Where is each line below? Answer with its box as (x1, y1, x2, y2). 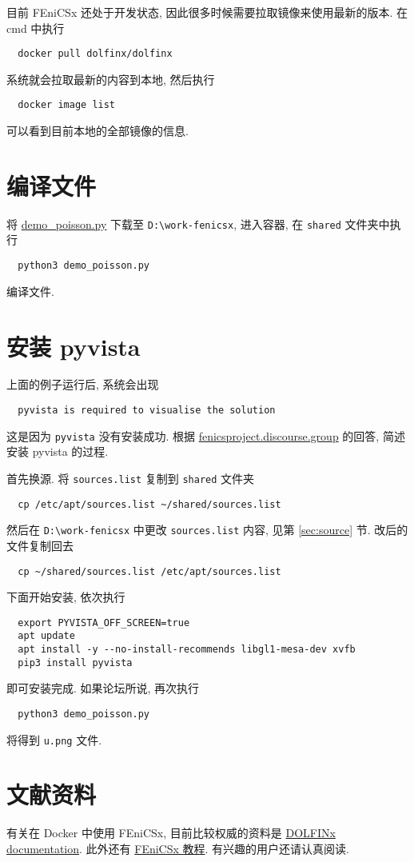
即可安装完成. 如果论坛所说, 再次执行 (6, 680, 200, 696)
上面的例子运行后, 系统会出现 (6, 376, 159, 393)
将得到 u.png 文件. (6, 731, 102, 748)
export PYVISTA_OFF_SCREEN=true (18, 617, 190, 629)
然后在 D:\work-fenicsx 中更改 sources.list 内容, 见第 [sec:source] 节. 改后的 (6, 521, 408, 538)
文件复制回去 (6, 537, 74, 553)
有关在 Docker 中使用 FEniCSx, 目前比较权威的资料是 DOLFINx (6, 824, 336, 841)
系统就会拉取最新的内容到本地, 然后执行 (6, 70, 215, 87)
